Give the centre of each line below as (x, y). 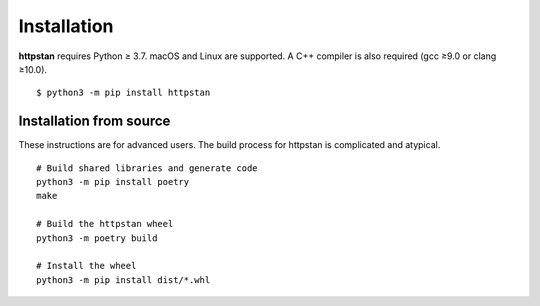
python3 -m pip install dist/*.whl (123, 279)
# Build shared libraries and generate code (147, 168)
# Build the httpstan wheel (105, 224)
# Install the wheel (86, 266)
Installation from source (94, 121)
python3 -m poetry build (97, 238)
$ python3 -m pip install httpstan (123, 93)
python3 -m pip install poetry (113, 182)
